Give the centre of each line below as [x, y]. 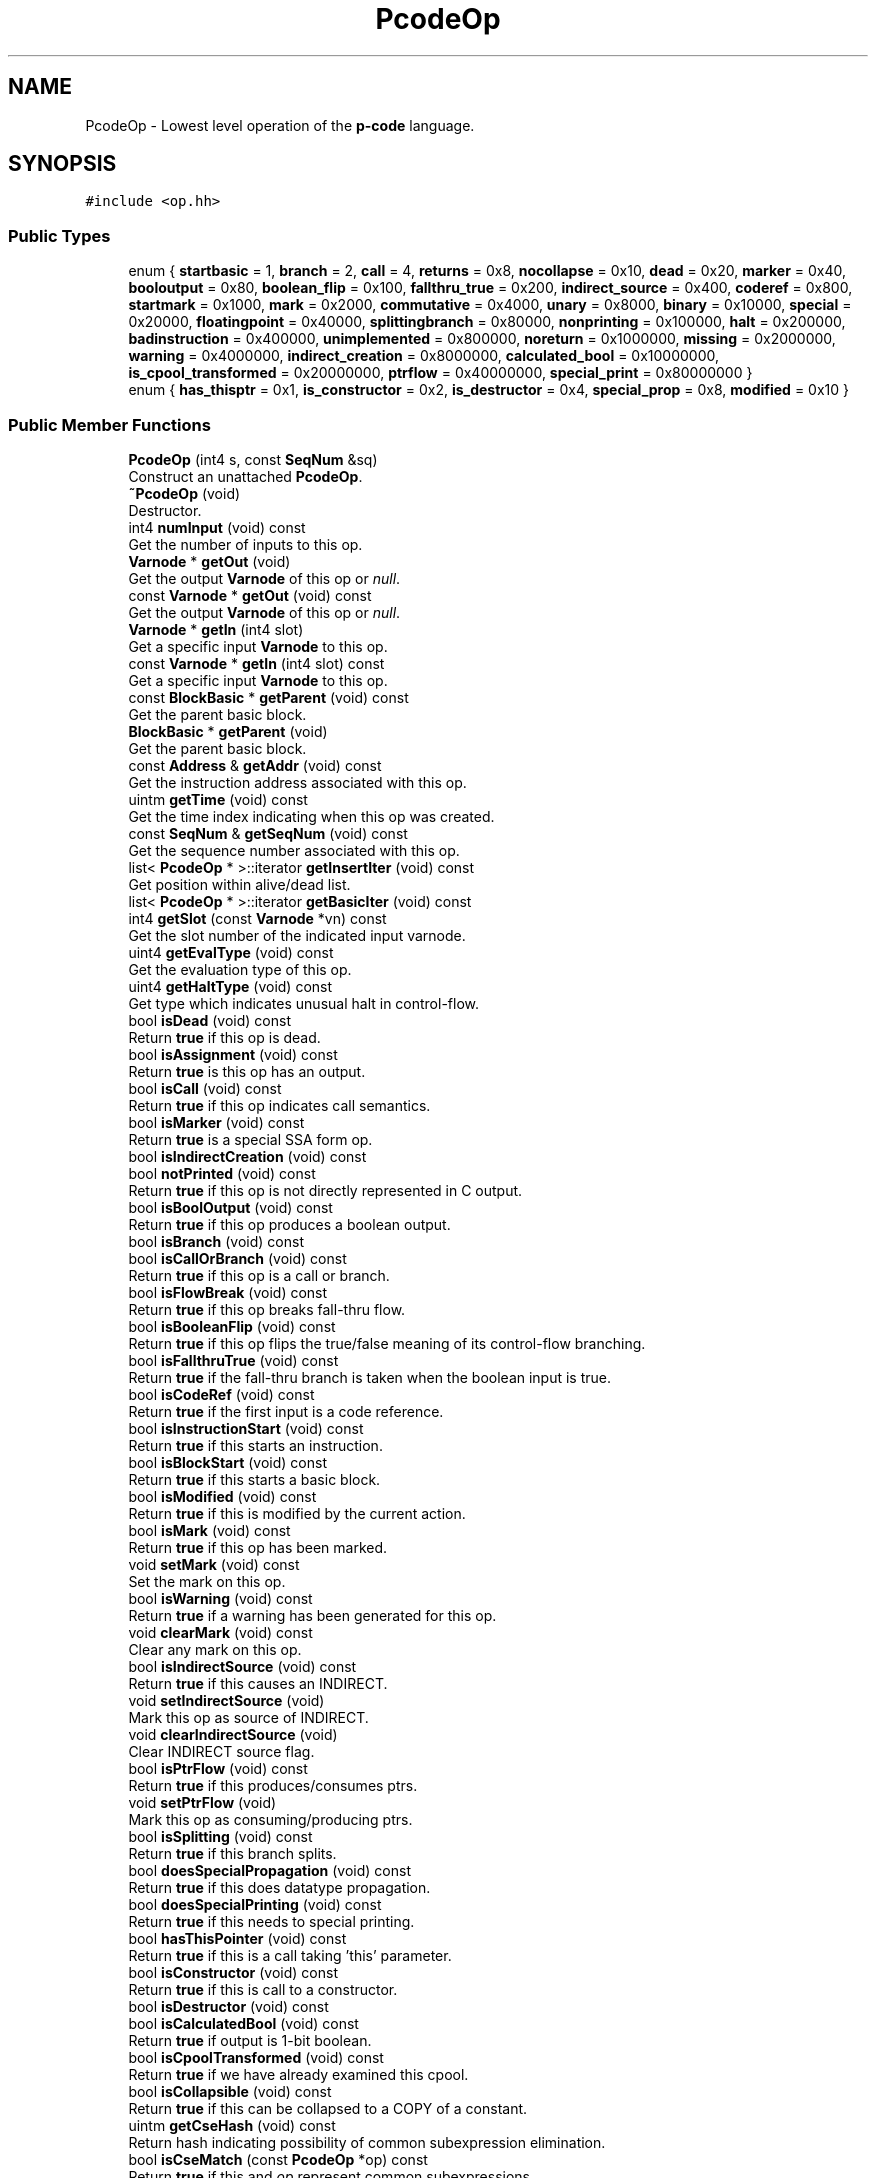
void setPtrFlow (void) [202, 1802]
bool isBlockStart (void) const [228, 1462]
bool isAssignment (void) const [233, 1054]
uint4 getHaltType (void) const [230, 986]
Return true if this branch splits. [232, 1853]
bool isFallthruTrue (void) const [233, 1360]
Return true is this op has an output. [247, 1071]
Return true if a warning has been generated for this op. [312, 1615]
